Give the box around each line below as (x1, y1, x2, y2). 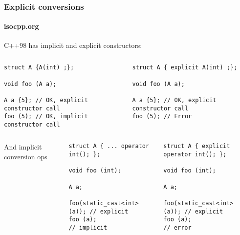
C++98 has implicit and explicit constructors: (4, 40, 142, 50)
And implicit (4, 142, 42, 152)
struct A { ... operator (68, 143, 150, 150)
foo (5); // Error (132, 113, 192, 120)
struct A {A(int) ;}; (4, 64, 74, 71)
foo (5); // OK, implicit (4, 113, 88, 120)
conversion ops (4, 151, 47, 162)
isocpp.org (4, 21, 39, 31)
